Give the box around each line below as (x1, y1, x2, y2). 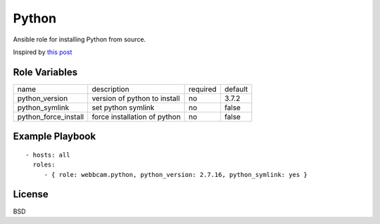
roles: (32, 161, 56, 169)
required (189, 84, 217, 94)
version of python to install (91, 93, 180, 103)
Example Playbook (13, 131, 96, 143)
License (13, 188, 49, 200)
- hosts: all (25, 151, 70, 159)
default (224, 84, 248, 94)
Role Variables (13, 66, 77, 78)
